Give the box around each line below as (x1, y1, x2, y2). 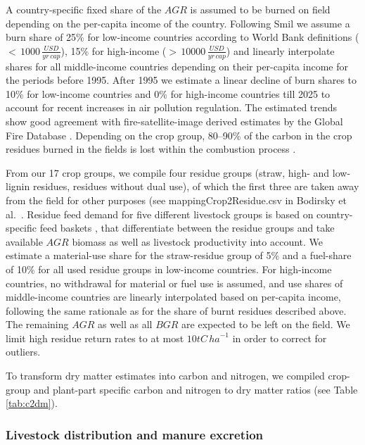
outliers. (6, 344, 41, 359)
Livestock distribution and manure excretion (6, 425, 264, 443)
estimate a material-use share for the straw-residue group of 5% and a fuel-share (6, 248, 352, 263)
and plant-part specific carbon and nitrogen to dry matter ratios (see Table (33, 382, 358, 396)
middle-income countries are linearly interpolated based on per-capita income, (6, 289, 341, 304)
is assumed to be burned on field (190, 2, 331, 16)
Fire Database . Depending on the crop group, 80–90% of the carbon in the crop (6, 127, 352, 142)
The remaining (6, 317, 69, 332)
